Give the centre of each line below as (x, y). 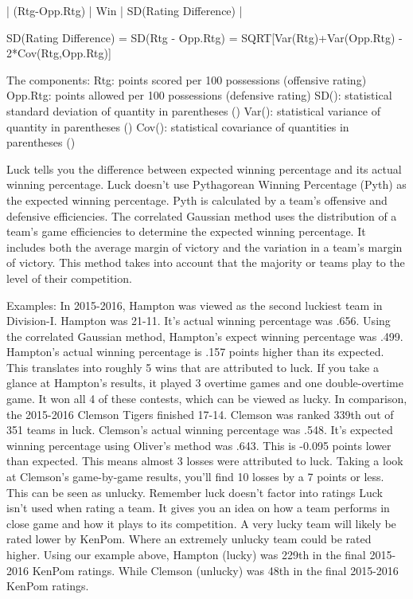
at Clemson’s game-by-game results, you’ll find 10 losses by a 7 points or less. (195, 477)
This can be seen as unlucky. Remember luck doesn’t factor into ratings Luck (195, 492)
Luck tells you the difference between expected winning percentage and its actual (204, 168)
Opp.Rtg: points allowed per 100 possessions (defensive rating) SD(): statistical (199, 95)
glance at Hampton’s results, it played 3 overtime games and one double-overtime (205, 383)
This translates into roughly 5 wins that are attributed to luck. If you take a (193, 367)
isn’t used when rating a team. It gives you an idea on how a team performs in (198, 508)
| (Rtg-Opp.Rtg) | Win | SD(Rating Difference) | (125, 10)
